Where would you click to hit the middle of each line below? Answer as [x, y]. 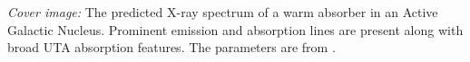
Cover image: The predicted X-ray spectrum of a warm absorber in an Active [223, 12]
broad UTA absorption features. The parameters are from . [171, 47]
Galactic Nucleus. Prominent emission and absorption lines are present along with [235, 29]
